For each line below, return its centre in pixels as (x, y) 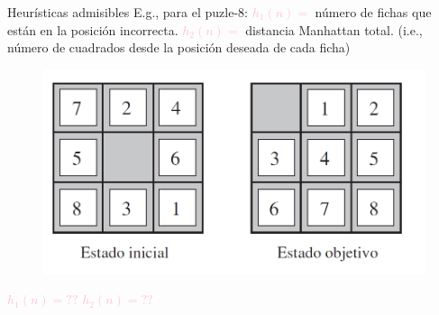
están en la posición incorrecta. (93, 29)
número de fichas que (373, 12)
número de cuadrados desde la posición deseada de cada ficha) (179, 47)
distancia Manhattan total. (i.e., (334, 29)
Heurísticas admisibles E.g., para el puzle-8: (128, 12)
